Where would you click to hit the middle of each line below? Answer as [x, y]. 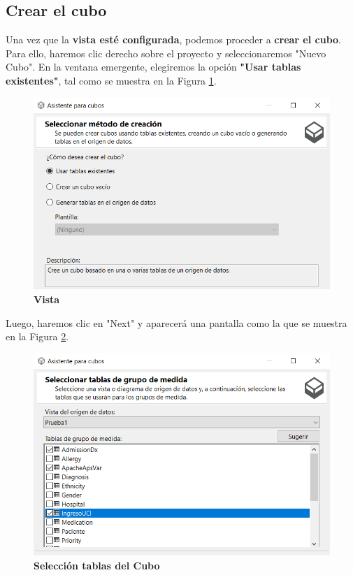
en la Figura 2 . [37, 336]
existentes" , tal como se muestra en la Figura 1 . [111, 80]
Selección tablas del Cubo [97, 566]
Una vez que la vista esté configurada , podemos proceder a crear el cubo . [174, 39]
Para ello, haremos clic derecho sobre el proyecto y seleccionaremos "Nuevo [166, 53]
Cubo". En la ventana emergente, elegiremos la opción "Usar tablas [153, 67]
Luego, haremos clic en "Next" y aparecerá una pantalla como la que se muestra [176, 322]
